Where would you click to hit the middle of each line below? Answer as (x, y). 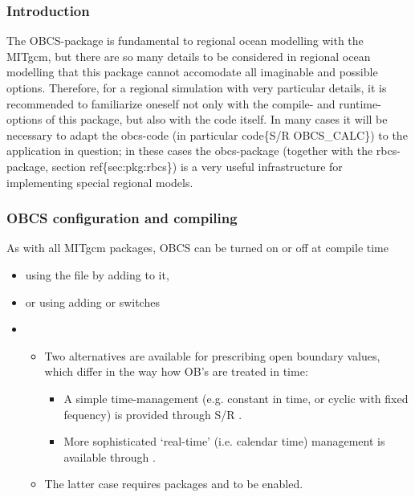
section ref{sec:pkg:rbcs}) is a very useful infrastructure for (197, 166)
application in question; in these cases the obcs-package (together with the (190, 151)
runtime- (360, 103)
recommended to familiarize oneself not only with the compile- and (171, 103)
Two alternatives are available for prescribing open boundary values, (212, 355)
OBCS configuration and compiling (122, 218)
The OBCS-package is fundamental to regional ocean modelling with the (185, 41)
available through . (110, 456)
